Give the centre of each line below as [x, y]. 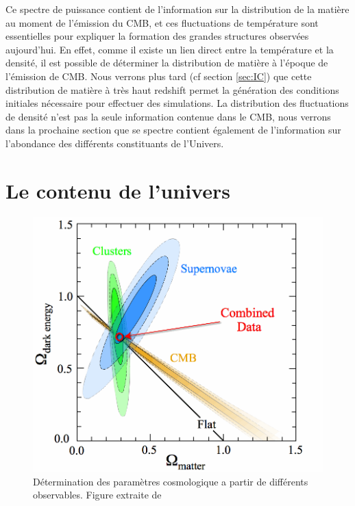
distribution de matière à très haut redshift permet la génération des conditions [172, 89]
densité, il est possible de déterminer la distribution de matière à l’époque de [167, 63]
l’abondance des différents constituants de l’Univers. [115, 143]
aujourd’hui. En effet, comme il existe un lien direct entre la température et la [170, 49]
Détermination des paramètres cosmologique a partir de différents [171, 481]
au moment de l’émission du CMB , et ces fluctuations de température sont [162, 22]
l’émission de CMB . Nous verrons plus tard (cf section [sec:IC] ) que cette [159, 76]
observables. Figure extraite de [97, 495]
